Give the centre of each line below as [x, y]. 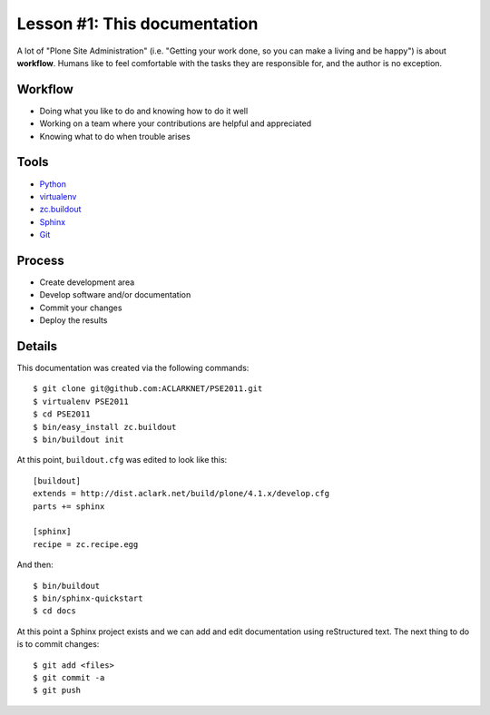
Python [53, 184]
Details [37, 346]
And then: [35, 565]
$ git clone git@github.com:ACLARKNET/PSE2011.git [148, 389]
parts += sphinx [69, 506]
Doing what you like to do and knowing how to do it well [144, 111]
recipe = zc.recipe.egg [86, 544]
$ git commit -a [69, 677]
